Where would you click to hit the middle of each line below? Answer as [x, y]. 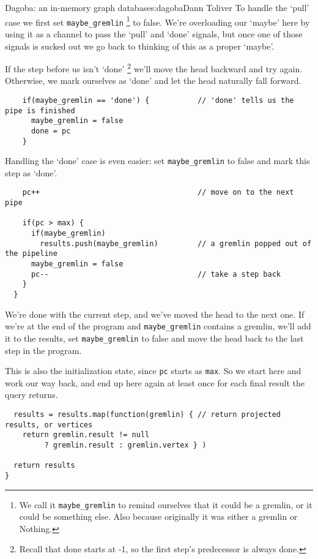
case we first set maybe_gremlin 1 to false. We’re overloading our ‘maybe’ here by [157, 21]
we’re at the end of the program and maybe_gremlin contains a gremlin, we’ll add [158, 326]
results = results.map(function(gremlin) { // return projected [147, 415]
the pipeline [31, 254]
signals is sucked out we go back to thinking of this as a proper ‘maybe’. [140, 46]
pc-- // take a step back [156, 274]
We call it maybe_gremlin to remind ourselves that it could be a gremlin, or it [166, 504]
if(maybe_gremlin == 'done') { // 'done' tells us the [158, 100]
